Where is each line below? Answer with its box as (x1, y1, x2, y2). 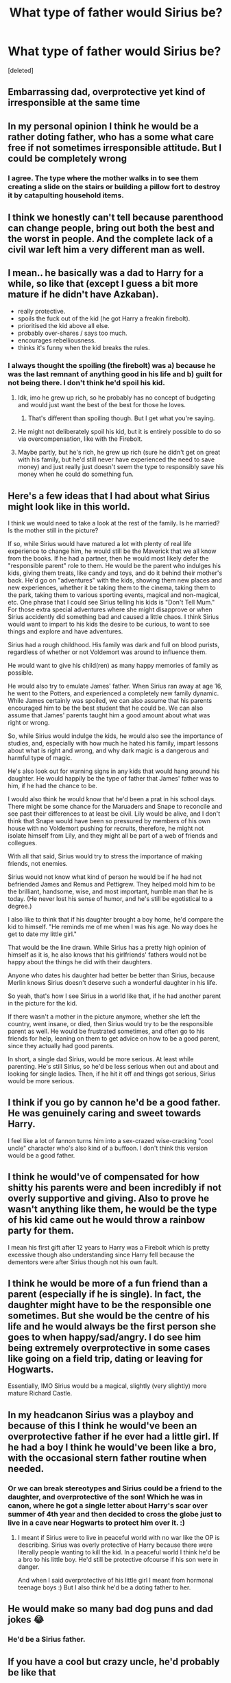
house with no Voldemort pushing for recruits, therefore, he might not (8, 824, 204, 832)
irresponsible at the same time (8, 97, 141, 109)
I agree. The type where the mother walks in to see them (8, 173, 199, 183)
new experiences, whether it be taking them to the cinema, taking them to (8, 583, 216, 591)
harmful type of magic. (8, 753, 73, 761)
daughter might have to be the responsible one (8, 1299, 212, 1311)
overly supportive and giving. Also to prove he (8, 1193, 210, 1204)
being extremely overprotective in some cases (8, 1342, 211, 1354)
